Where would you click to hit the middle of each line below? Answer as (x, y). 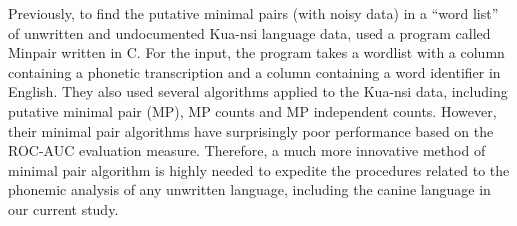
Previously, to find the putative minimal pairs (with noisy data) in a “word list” (253, 13)
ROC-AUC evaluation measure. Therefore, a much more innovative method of (247, 150)
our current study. (63, 208)
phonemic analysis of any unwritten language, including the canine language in (249, 189)
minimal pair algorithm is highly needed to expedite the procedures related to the (259, 169)
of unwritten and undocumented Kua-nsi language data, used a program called (249, 32)
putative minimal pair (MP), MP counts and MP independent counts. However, (252, 110)
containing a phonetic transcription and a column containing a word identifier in (254, 71)
